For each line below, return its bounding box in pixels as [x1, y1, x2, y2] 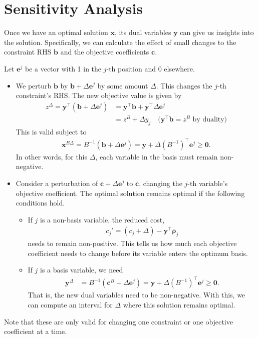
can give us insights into [180, 27, 254, 37]
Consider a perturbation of [16, 177, 98, 188]
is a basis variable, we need [40, 264, 123, 275]
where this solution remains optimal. [123, 299, 235, 310]
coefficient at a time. [4, 326, 67, 336]
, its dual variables [114, 27, 171, 37]
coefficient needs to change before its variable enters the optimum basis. [28, 247, 248, 258]
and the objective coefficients [60, 46, 149, 57]
